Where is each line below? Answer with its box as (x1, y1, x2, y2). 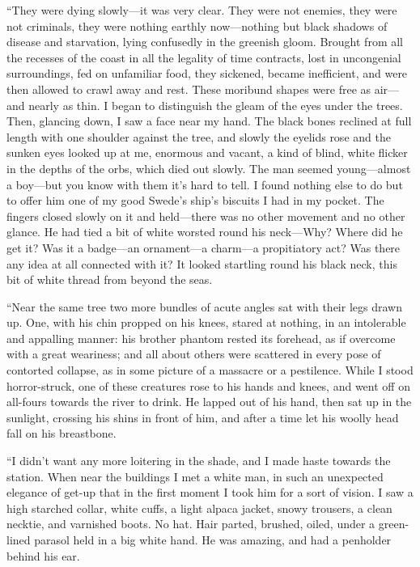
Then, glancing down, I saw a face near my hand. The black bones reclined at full (6, 112, 412, 129)
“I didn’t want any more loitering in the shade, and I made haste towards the (6, 452, 391, 469)
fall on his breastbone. (6, 425, 117, 442)
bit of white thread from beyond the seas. (6, 271, 213, 288)
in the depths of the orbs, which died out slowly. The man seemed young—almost (6, 159, 411, 176)
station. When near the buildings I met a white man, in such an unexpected (6, 468, 384, 484)
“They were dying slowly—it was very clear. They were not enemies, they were (6, 2, 397, 18)
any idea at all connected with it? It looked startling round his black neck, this (6, 255, 397, 272)
